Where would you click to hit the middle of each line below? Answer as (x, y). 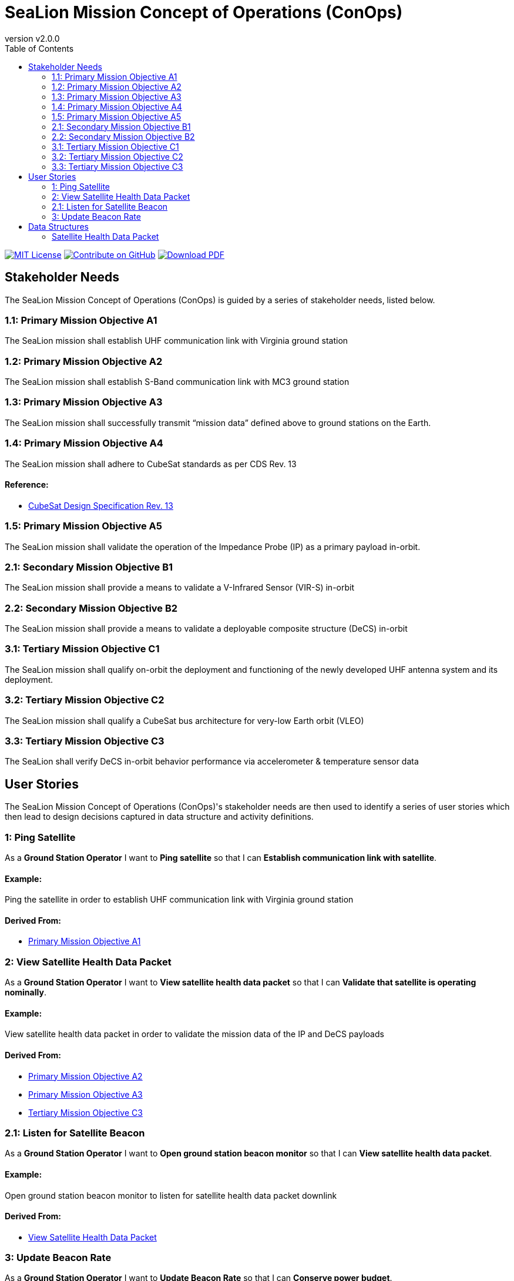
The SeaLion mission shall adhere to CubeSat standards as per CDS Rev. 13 (151, 464)
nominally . (26, 992)
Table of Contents (39, 48)
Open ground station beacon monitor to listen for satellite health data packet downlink (171, 1195)
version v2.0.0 (32, 38)
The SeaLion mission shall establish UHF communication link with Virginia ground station (177, 341)
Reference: (27, 485)
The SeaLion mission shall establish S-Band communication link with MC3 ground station (177, 382)
